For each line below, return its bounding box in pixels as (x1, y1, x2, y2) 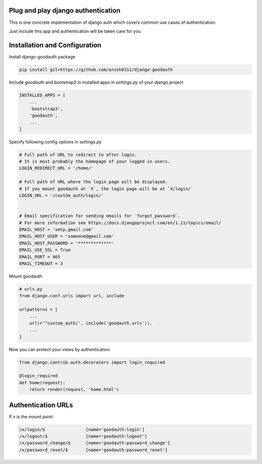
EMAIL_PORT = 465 (19, 254, 61, 260)
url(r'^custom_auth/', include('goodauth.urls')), (29, 320, 152, 326)
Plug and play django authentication (9, 6, 121, 15)
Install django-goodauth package (9, 54, 75, 59)
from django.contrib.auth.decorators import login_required (19, 359, 165, 365)
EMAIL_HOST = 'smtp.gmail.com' (19, 227, 94, 232)
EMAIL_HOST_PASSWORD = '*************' (19, 240, 114, 246)
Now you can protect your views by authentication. (9, 346, 111, 352)
